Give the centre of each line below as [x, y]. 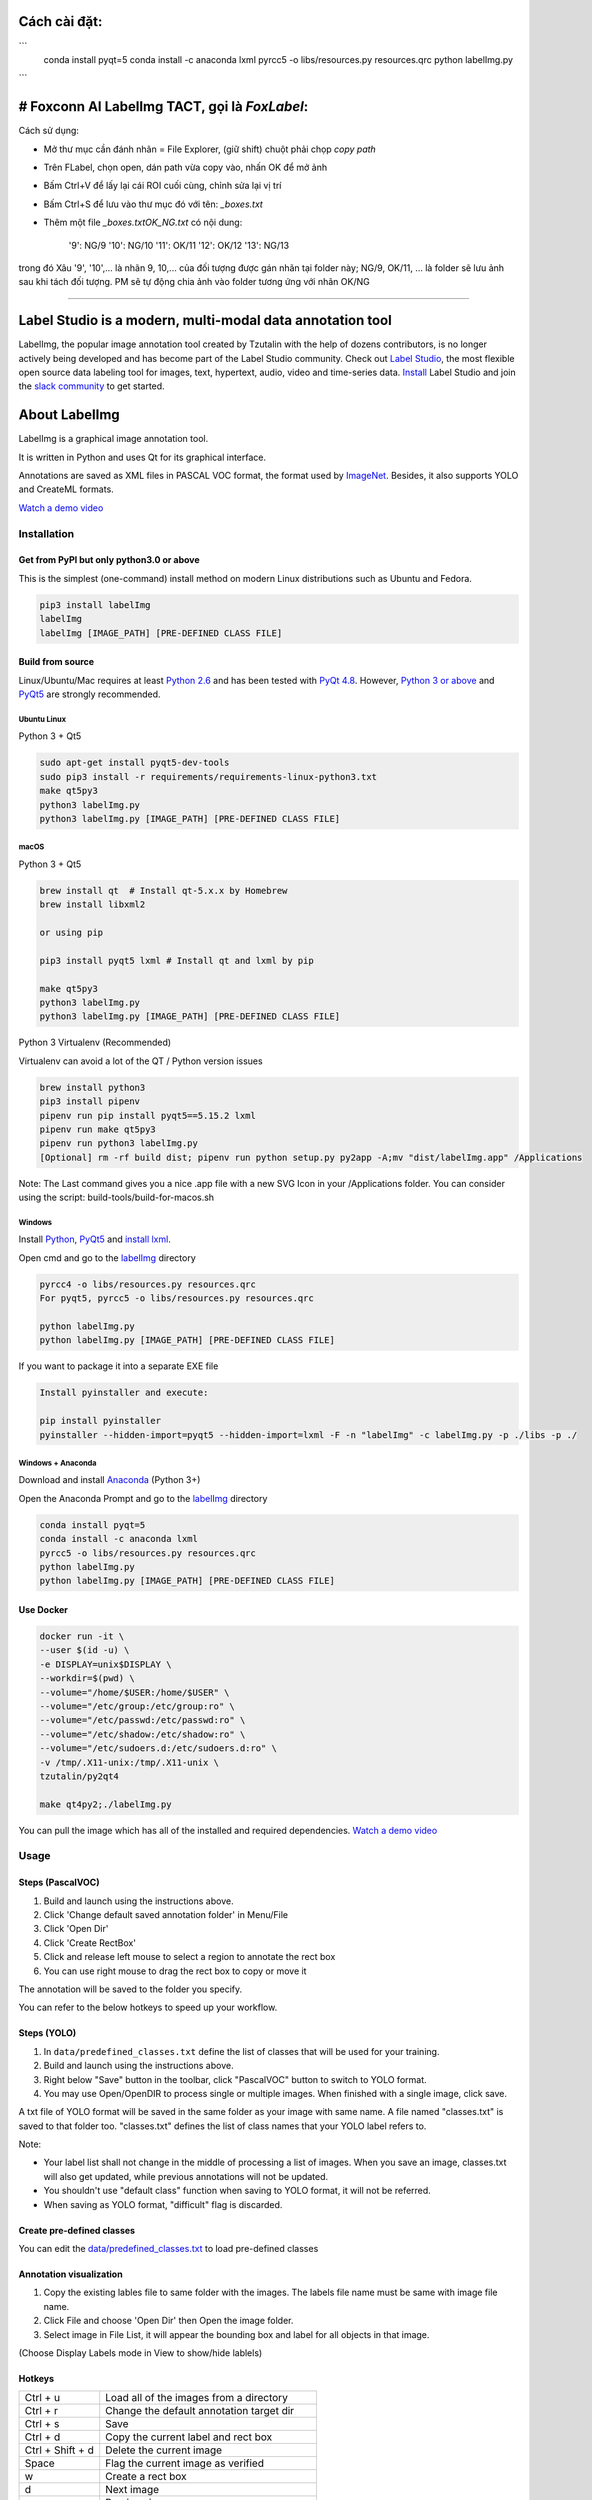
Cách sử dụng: [49, 131]
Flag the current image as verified [185, 2463]
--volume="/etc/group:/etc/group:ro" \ [137, 1706]
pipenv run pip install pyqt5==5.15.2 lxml [148, 1115]
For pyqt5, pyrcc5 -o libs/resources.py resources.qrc [176, 1298]
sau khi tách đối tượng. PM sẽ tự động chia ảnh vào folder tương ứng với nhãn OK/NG [194, 282]
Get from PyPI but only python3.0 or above [109, 560]
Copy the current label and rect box [189, 2437]
